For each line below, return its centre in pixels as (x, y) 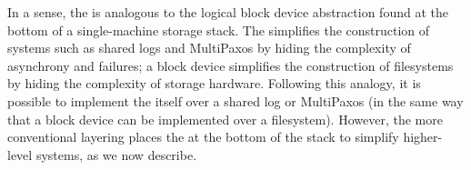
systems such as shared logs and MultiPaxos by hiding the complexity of (209, 48)
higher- (423, 137)
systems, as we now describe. (116, 154)
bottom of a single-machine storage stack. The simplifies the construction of (219, 30)
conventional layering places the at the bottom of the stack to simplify (203, 137)
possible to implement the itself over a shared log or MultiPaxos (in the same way (235, 100)
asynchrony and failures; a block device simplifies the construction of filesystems (230, 65)
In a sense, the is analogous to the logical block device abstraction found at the (228, 12)
